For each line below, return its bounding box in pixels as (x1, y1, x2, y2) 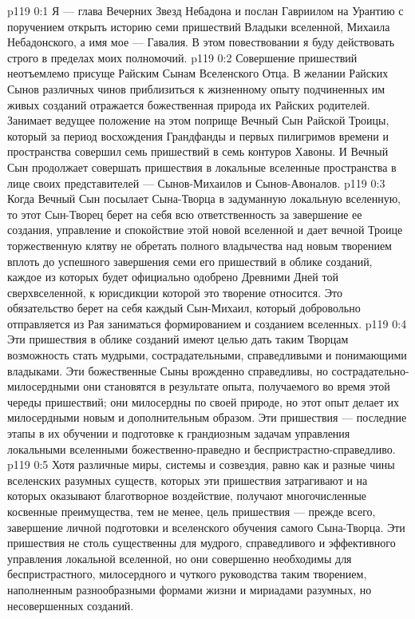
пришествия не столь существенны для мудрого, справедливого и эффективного (7, 534, 396, 551)
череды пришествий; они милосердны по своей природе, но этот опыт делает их (7, 393, 400, 410)
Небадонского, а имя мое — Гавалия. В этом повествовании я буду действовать (7, 34, 395, 50)
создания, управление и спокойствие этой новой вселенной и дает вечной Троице (7, 221, 403, 238)
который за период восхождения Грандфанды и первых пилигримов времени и (7, 127, 389, 144)
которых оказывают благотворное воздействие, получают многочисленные (7, 487, 367, 504)
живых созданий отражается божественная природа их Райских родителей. (7, 96, 370, 113)
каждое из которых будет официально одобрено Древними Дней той (7, 268, 338, 285)
